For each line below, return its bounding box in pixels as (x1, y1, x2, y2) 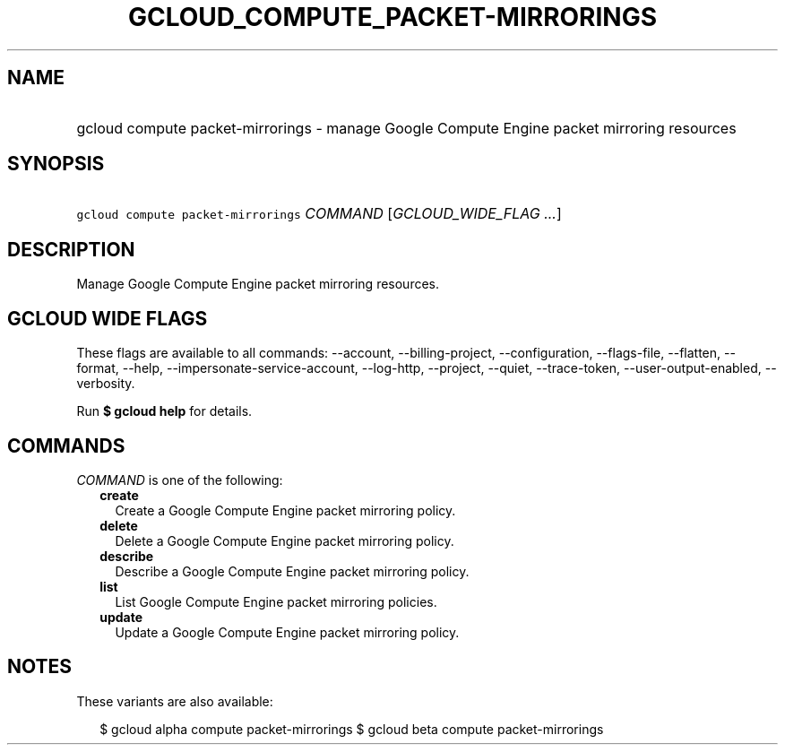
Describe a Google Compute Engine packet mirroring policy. (115, 563, 470, 579)
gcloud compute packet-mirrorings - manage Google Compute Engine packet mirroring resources (76, 118, 737, 137)
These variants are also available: (76, 693, 273, 709)
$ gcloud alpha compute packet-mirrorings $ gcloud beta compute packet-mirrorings (99, 721, 604, 737)
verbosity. (76, 376, 135, 392)
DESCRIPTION (7, 238, 135, 261)
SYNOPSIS (7, 152, 105, 176)
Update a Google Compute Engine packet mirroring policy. (115, 624, 460, 640)
